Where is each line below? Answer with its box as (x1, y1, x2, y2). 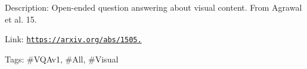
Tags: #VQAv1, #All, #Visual (5, 52, 119, 65)
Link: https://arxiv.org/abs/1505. (5, 33, 142, 45)
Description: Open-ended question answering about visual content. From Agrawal (5, 1, 302, 13)
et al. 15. (5, 12, 37, 25)
